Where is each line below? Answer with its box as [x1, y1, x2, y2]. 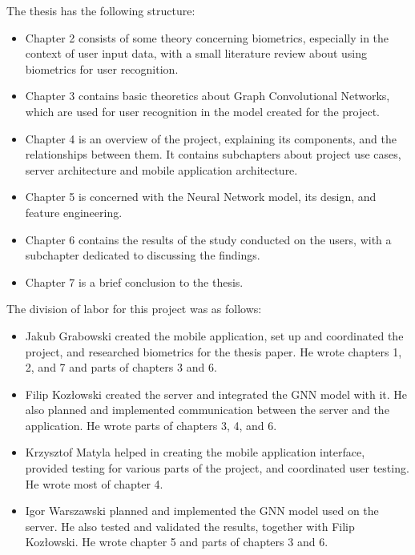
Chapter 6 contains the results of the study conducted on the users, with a [25, 231, 392, 247]
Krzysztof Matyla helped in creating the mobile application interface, [25, 444, 365, 460]
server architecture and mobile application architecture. [25, 161, 298, 178]
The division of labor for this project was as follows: [6, 300, 262, 317]
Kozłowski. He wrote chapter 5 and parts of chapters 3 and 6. [25, 533, 328, 550]
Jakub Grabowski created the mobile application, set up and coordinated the [25, 327, 404, 344]
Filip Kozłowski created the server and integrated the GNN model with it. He [25, 385, 408, 402]
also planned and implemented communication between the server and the [25, 401, 389, 418]
